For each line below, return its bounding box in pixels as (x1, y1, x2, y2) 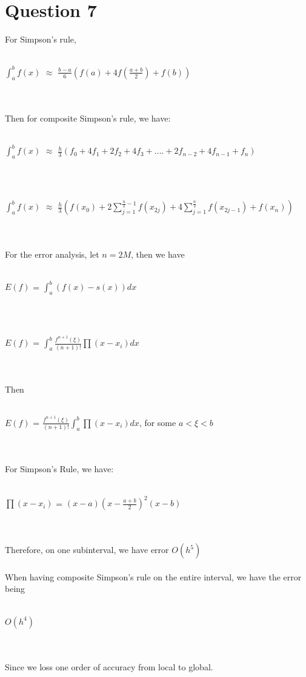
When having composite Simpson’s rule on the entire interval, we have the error (5, 570, 302, 583)
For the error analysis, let (5, 247, 99, 260)
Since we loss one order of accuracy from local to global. (5, 660, 213, 673)
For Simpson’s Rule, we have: (5, 462, 114, 475)
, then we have (131, 247, 185, 260)
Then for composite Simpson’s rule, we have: (5, 111, 171, 124)
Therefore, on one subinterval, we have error (5, 543, 169, 556)
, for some (139, 416, 176, 428)
